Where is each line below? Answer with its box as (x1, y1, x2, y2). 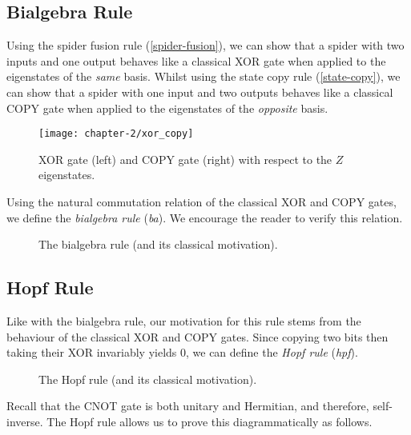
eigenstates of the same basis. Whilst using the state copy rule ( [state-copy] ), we (6, 68, 401, 85)
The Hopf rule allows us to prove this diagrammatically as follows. (46, 413, 373, 429)
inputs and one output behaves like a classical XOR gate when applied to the (6, 52, 386, 69)
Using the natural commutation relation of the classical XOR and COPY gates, (6, 194, 397, 210)
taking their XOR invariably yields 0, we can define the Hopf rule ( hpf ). (6, 344, 358, 361)
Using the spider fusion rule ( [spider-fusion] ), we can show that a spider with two (6, 37, 405, 54)
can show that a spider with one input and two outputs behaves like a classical (6, 83, 393, 100)
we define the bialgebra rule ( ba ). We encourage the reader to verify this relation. (6, 209, 403, 225)
